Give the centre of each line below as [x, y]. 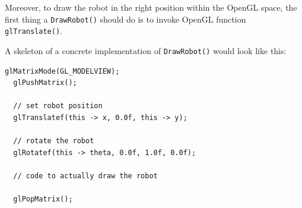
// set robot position [58, 106]
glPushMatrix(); [45, 83]
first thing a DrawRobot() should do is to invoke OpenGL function [125, 19]
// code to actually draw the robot [85, 176]
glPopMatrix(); [43, 199]
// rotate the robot [54, 141]
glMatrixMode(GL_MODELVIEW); [62, 71]
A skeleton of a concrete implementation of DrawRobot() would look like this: [146, 50]
